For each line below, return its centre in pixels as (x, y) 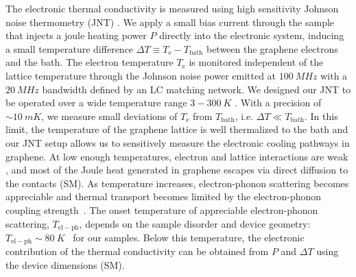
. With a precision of (278, 103)
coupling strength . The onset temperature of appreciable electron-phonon (162, 209)
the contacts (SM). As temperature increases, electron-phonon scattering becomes (177, 183)
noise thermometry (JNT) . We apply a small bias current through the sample (170, 22)
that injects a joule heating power (76, 35)
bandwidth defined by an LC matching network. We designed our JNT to (197, 89)
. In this (321, 116)
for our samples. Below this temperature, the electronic (189, 237)
